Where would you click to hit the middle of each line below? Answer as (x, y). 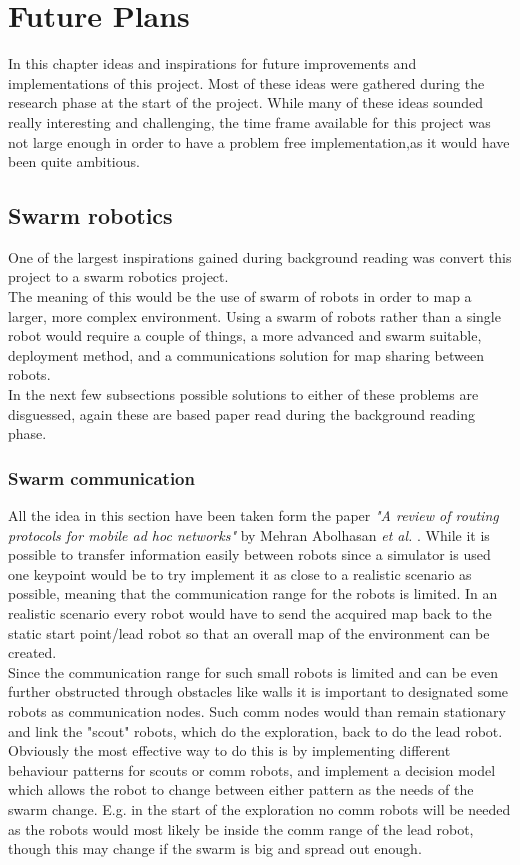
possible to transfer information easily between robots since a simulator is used (249, 554)
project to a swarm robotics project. (118, 276)
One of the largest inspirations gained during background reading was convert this (260, 256)
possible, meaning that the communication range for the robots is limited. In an (253, 593)
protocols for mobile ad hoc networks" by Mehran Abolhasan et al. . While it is (249, 534)
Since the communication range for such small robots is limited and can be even (253, 671)
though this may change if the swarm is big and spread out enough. (215, 848)
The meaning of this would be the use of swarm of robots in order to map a (240, 296)
